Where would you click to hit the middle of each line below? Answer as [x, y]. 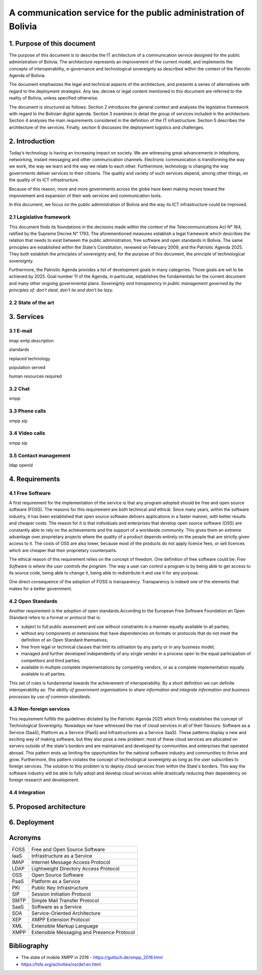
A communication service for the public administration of [127, 13]
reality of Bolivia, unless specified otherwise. [54, 98]
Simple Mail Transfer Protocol [65, 900]
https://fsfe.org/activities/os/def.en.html [61, 964]
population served [27, 367]
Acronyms [25, 838]
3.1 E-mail [21, 331]
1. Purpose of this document [52, 43]
